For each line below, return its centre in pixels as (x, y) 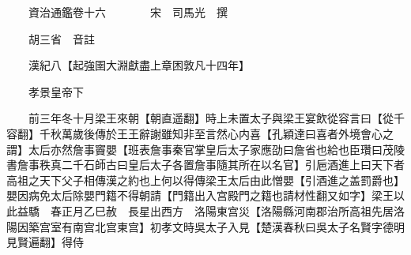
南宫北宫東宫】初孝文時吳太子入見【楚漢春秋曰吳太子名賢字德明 (238, 226)
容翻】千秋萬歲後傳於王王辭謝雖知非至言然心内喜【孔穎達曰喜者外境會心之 (200, 133)
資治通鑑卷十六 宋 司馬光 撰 (128, 12)
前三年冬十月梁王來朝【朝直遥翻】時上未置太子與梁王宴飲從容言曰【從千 (216, 118)
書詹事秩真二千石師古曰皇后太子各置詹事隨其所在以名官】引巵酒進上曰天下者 (205, 165)
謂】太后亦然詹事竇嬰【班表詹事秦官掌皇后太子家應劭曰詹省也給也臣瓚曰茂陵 (205, 149)
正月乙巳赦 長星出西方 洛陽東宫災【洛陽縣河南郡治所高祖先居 (227, 210)
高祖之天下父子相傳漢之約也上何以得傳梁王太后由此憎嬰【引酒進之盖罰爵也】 (205, 180)
